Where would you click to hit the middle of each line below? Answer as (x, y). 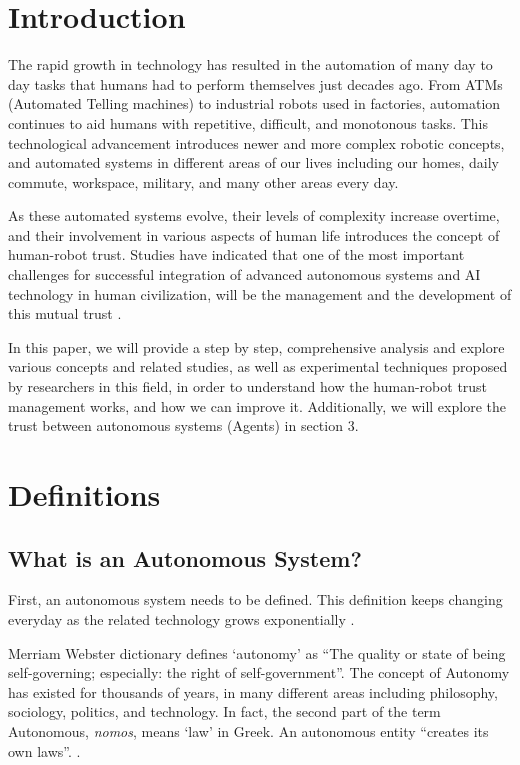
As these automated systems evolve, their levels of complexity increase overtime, (254, 215)
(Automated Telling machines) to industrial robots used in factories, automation (254, 103)
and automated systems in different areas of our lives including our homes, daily (254, 162)
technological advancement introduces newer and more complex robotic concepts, (256, 142)
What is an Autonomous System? (185, 557)
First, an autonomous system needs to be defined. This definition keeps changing (255, 599)
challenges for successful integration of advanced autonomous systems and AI (244, 274)
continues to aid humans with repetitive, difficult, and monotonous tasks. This (248, 122)
